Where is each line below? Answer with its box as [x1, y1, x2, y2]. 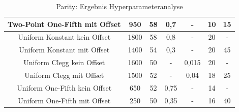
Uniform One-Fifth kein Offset [17, 82, 112, 93]
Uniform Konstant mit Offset [19, 44, 110, 55]
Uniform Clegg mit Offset [24, 69, 104, 80]
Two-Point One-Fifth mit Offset [8, 18, 121, 29]
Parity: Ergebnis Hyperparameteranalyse [56, 1, 183, 11]
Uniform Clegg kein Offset [23, 57, 105, 68]
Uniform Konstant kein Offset [18, 32, 111, 42]
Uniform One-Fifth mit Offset [18, 95, 111, 105]
